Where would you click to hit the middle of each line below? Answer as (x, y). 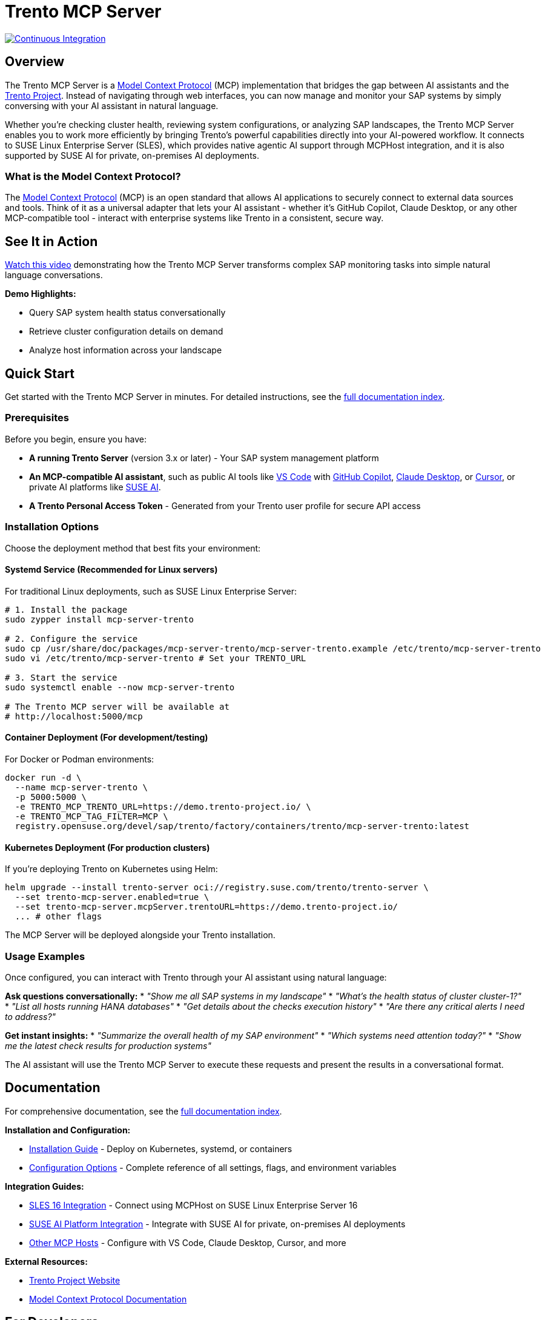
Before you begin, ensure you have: (76, 439)
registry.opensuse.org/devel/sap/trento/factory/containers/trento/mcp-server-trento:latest (242, 826)
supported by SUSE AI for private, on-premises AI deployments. (132, 155)
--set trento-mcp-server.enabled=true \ (112, 897)
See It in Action (51, 241)
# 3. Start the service (61, 677)
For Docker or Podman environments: (80, 759)
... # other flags (58, 917)
